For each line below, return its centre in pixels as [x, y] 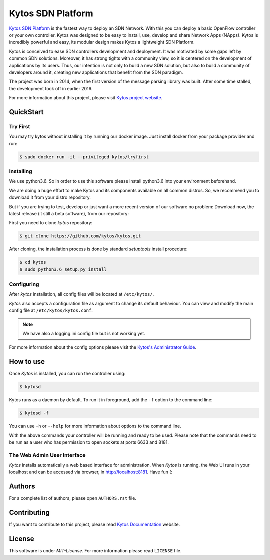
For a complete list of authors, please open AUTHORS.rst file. [73, 498]
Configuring [24, 284]
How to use [27, 361]
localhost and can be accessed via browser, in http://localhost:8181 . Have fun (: [91, 472]
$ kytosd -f [34, 413]
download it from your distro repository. [50, 197]
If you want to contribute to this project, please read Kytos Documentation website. [95, 525]
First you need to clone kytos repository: [51, 223]
